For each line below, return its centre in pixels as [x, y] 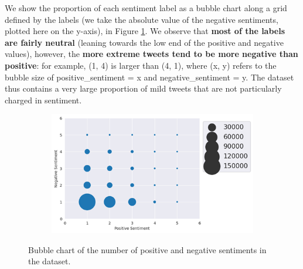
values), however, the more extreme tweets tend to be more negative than [151, 54]
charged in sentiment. [43, 100]
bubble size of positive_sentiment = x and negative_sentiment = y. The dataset [149, 77]
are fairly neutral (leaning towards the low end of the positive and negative [144, 42]
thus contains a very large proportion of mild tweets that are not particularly [143, 88]
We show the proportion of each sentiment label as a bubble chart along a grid [146, 8]
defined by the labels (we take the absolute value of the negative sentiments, [142, 19]
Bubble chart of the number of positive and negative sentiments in [147, 249]
